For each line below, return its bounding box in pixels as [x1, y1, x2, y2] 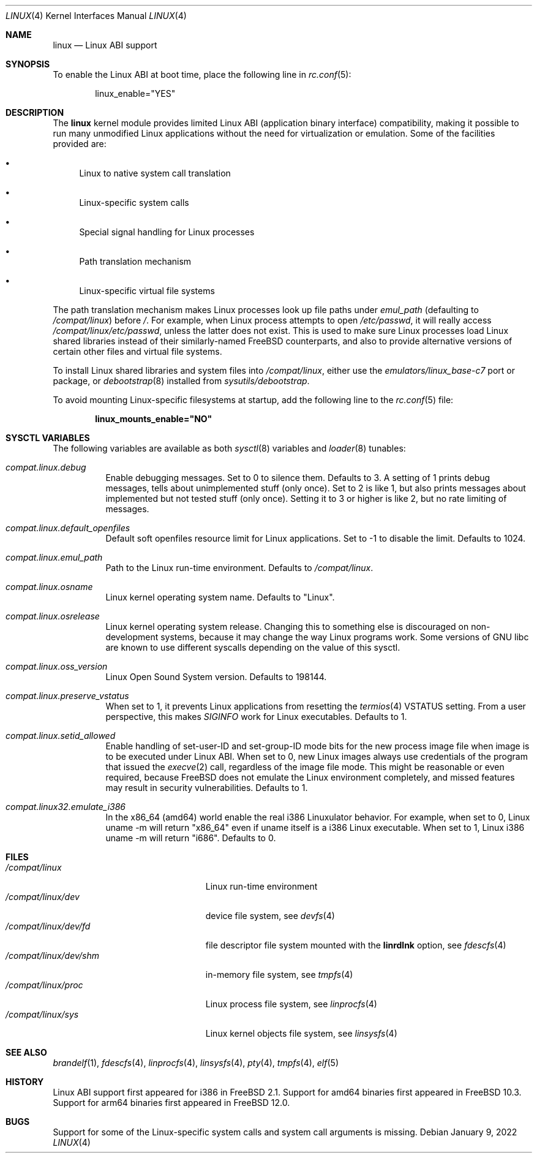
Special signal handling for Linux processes [79, 227, 255, 237]
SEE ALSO [6, 1047, 47, 1058]
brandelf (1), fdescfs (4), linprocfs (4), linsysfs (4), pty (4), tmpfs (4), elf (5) [53, 1058, 339, 1068]
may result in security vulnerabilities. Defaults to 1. [105, 782, 308, 793]
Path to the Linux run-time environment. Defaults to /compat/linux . [105, 562, 374, 573]
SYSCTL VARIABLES [6, 433, 90, 443]
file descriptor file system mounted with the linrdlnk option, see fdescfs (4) [205, 940, 506, 950]
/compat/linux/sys [6, 1009, 79, 1020]
